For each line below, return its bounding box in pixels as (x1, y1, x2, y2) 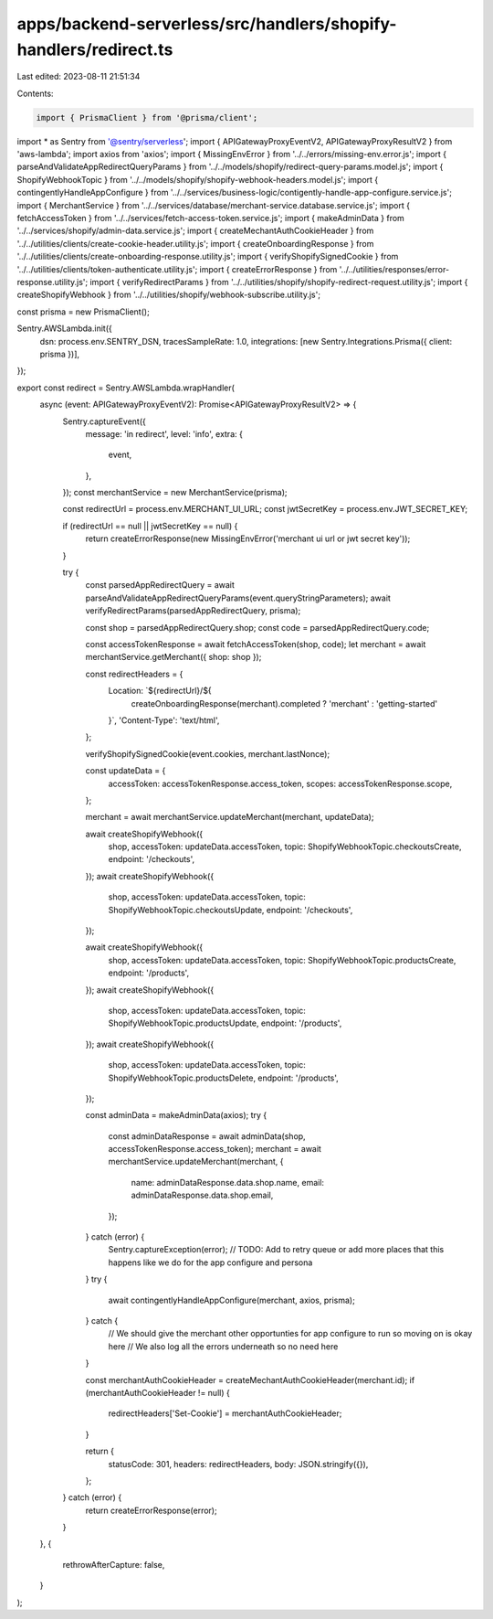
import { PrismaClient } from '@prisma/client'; (36, 112, 258, 122)
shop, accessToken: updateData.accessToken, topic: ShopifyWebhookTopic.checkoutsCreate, (108, 841, 462, 852)
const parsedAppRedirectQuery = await (85, 580, 235, 591)
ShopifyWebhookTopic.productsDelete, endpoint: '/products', (108, 1072, 340, 1083)
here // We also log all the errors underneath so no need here (108, 1340, 339, 1352)
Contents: (16, 88, 54, 99)
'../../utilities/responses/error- (339, 263, 450, 274)
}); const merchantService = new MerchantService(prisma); (62, 487, 288, 498)
